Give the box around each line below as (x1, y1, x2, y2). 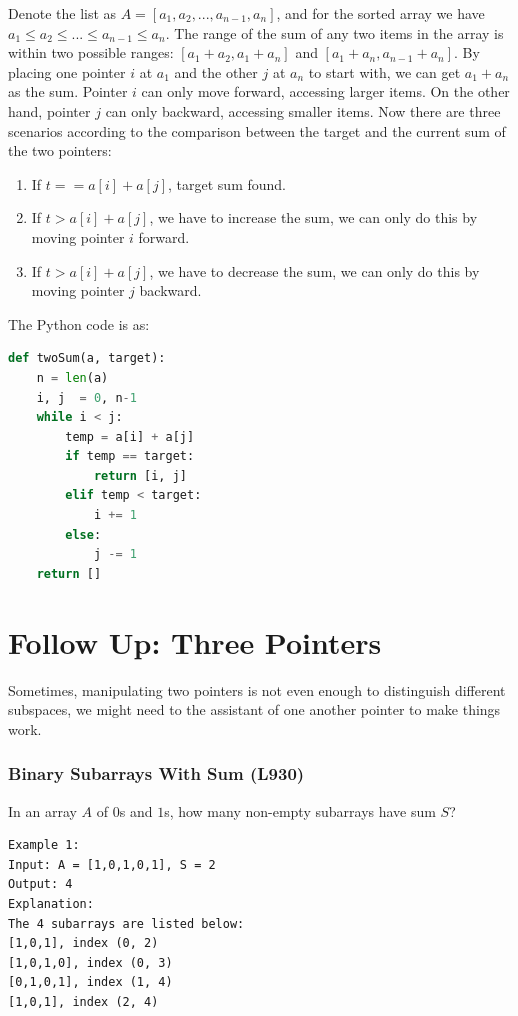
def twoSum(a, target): (8, 351, 166, 366)
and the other (174, 61, 258, 82)
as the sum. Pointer (8, 81, 128, 102)
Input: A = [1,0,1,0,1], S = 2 (8, 857, 216, 872)
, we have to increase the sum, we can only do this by (149, 207, 478, 228)
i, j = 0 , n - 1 (36, 390, 137, 405)
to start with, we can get (308, 61, 461, 82)
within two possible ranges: (8, 42, 174, 63)
